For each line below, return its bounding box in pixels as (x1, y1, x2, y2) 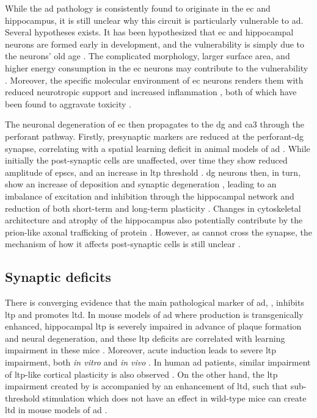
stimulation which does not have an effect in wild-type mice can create (42, 391, 307, 404)
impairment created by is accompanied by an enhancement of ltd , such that (5, 380, 288, 392)
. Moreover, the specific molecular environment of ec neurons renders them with (5, 73, 304, 86)
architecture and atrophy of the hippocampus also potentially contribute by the (5, 214, 303, 226)
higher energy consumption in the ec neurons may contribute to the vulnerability (5, 61, 308, 74)
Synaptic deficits (5, 267, 111, 286)
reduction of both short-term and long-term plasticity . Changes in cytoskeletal (5, 201, 301, 214)
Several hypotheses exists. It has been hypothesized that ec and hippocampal (5, 26, 294, 38)
